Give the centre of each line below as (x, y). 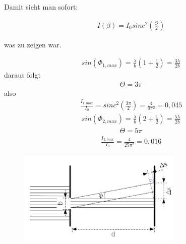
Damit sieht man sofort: (41, 7)
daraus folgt (22, 75)
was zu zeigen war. (33, 44)
